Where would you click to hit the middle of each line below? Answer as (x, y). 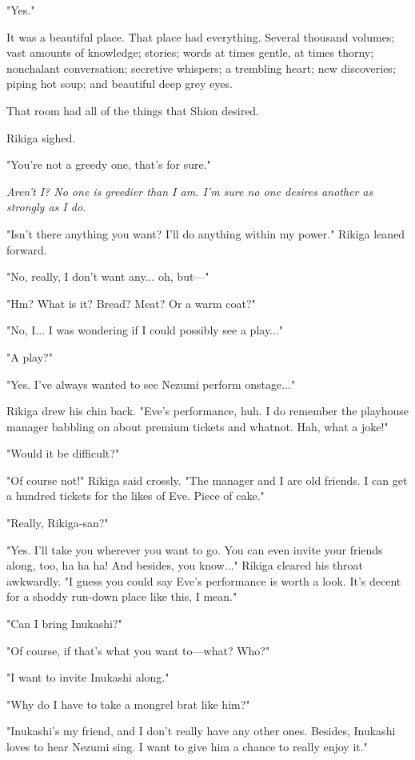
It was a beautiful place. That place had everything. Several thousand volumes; (201, 36)
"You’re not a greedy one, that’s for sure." (109, 164)
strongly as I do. (46, 207)
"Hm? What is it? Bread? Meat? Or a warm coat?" (131, 303)
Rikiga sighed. (41, 137)
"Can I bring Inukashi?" (64, 624)
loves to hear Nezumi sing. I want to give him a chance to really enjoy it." (187, 746)
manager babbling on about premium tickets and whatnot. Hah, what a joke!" (198, 426)
